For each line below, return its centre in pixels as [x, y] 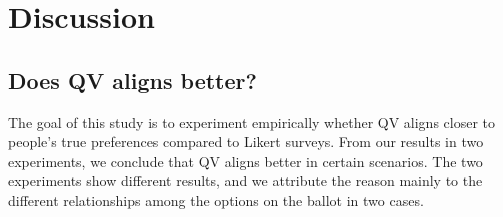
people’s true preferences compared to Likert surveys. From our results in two [246, 141]
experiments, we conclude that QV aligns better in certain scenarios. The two [245, 160]
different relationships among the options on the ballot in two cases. [216, 199]
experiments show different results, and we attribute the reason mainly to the [245, 180]
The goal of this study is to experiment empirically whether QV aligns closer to [252, 121]
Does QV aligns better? [132, 79]
